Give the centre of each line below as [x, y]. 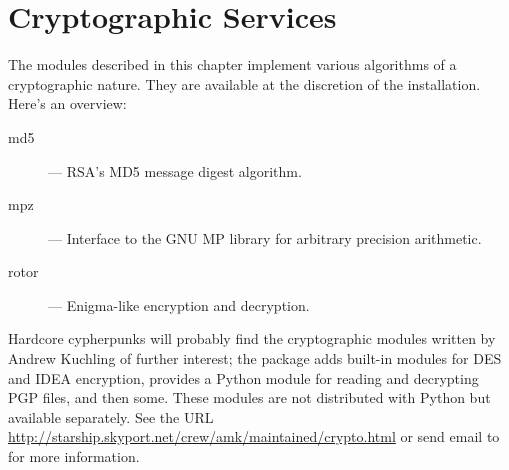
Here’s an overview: [67, 103]
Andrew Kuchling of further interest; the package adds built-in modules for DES [255, 358]
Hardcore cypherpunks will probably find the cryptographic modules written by [252, 338]
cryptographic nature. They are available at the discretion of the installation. [244, 83]
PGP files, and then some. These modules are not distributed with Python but [249, 397]
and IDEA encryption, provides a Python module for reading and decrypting [243, 377]
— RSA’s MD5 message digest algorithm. [175, 170]
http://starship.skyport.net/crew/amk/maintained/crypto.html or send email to [254, 436]
